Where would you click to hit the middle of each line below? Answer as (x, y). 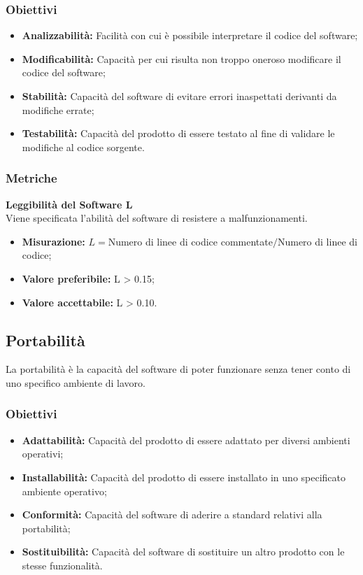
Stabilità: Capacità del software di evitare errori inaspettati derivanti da (179, 96)
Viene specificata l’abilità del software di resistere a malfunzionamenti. (157, 218)
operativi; (43, 454)
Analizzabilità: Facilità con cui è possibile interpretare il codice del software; (190, 35)
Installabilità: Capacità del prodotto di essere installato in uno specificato (184, 477)
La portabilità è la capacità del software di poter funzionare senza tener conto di (178, 369)
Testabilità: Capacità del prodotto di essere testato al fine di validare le (178, 133)
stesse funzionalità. (62, 565)
